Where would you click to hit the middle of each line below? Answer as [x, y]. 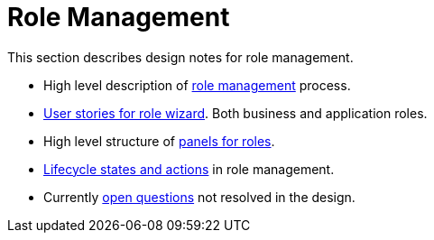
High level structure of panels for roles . [159, 141]
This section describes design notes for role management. [180, 57]
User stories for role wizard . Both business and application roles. [235, 113]
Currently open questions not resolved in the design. [199, 197]
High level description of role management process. [197, 85]
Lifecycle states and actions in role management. [189, 169]
